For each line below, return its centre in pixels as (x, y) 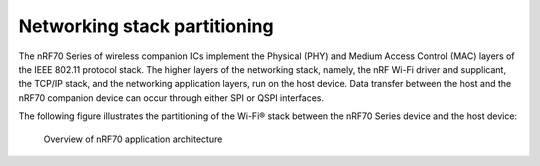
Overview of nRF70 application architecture (133, 139)
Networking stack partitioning (146, 26)
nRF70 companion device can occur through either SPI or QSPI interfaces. (171, 97)
